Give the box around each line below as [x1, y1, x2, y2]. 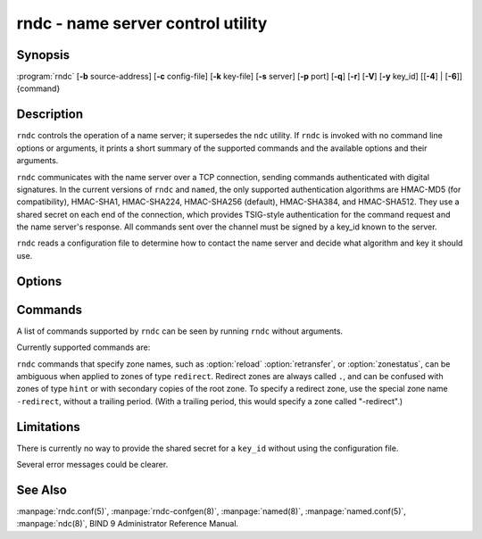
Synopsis [16, 47, 71, 62]
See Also [16, 482, 67, 497]
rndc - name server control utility [16, 13, 268, 33]
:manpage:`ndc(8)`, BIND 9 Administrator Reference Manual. [16, 518, 239, 529]
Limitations [16, 419, 80, 435]
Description [16, 107, 84, 122]
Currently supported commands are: [16, 342, 151, 352]
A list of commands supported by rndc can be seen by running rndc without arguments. [16, 326, 344, 336]
